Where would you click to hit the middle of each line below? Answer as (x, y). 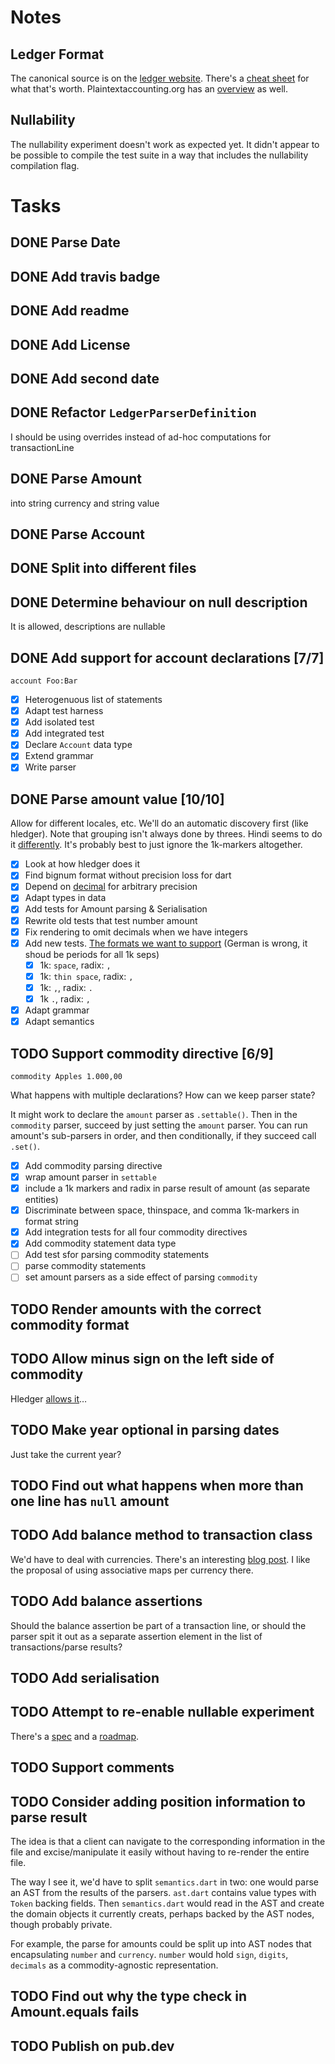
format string (51, 1222)
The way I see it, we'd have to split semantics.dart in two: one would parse (165, 1882)
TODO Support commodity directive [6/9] (142, 1053)
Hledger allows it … (49, 1398)
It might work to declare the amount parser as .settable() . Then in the (154, 1114)
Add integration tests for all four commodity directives (136, 1232)
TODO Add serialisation (85, 1677)
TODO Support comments (92, 1767)
